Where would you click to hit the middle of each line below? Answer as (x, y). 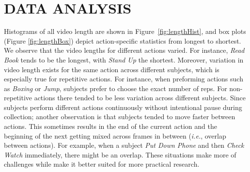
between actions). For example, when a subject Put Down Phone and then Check (124, 145)
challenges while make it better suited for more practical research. (102, 164)
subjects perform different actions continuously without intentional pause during (123, 107)
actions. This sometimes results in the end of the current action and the (110, 126)
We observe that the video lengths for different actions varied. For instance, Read (124, 50)
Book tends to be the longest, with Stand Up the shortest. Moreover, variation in (124, 59)
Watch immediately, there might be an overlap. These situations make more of (120, 154)
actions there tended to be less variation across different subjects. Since (140, 98)
